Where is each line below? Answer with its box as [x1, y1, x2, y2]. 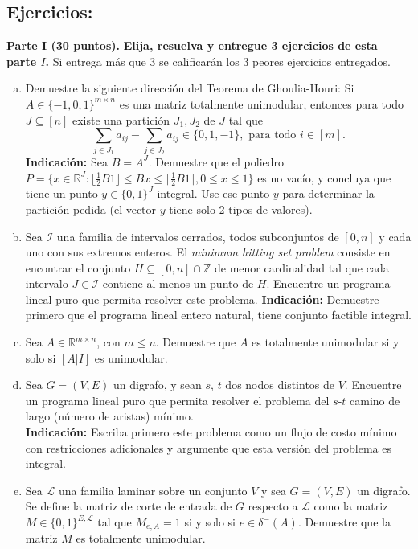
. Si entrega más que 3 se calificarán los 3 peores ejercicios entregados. [45, 52, 391, 69]
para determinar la [282, 185, 375, 202]
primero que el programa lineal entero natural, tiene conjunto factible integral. [25, 306, 412, 323]
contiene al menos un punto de [102, 275, 254, 292]
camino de [350, 391, 400, 408]
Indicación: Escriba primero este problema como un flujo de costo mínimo [25, 424, 397, 440]
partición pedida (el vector [25, 200, 157, 217]
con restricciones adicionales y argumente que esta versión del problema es [25, 439, 392, 456]
